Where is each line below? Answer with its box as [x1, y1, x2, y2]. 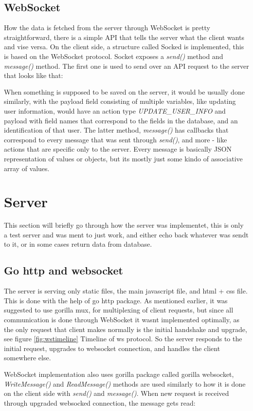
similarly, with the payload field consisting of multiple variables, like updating [4, 96, 236, 106]
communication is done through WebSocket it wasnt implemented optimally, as [4, 314, 240, 324]
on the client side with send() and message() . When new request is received [4, 388, 229, 398]
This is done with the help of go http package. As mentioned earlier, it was [4, 295, 228, 305]
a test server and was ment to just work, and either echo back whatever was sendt [4, 229, 249, 239]
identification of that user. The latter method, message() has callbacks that [4, 125, 229, 135]
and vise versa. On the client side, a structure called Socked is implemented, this [4, 41, 244, 52]
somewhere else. [4, 352, 51, 363]
